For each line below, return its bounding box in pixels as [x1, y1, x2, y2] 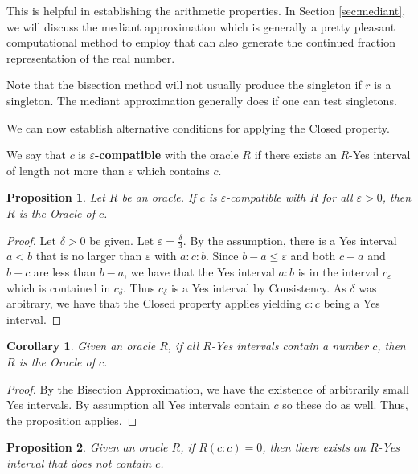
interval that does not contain [6, 454, 152, 471]
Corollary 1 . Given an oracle [6, 337, 156, 354]
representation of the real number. [6, 49, 175, 66]
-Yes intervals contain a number [211, 337, 369, 354]
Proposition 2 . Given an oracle [6, 439, 168, 456]
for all [322, 189, 353, 206]
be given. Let [89, 231, 154, 248]
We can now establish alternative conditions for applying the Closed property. [6, 119, 390, 136]
